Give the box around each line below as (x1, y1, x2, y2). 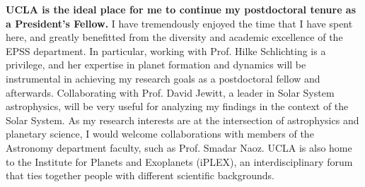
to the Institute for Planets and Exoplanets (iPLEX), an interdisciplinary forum (6, 154, 353, 169)
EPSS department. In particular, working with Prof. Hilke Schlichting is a (6, 43, 326, 58)
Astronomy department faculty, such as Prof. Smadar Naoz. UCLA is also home (6, 140, 352, 155)
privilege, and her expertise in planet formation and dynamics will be (6, 57, 306, 72)
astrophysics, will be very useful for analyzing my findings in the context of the (6, 99, 349, 114)
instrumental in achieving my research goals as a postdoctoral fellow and (6, 71, 320, 85)
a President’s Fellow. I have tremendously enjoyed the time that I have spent (6, 16, 353, 30)
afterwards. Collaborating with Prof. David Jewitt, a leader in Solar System (6, 85, 335, 99)
